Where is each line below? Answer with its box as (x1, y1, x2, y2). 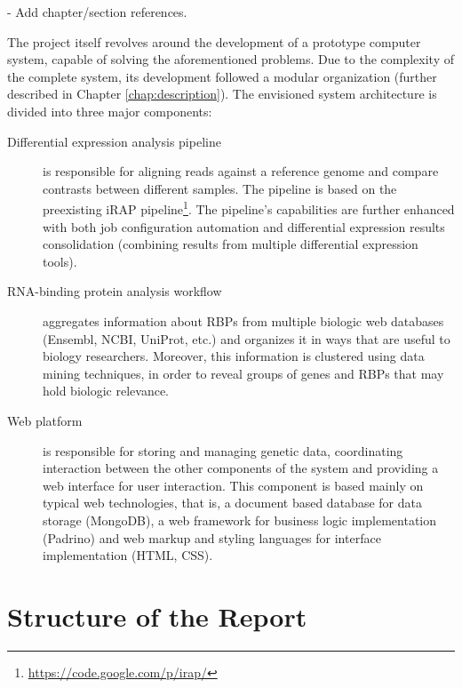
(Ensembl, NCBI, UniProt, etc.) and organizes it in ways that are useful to (43, 329, 450, 348)
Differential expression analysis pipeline (7, 132, 221, 150)
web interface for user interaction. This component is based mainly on (43, 476, 424, 494)
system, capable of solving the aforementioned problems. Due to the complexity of (7, 50, 455, 68)
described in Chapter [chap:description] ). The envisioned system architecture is (7, 84, 437, 103)
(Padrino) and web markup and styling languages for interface (43, 528, 381, 547)
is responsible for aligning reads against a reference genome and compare (43, 162, 439, 180)
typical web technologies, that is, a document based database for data (43, 493, 422, 512)
